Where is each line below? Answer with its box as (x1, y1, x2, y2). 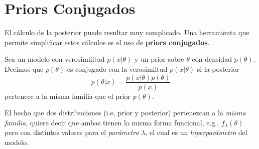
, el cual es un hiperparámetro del (145, 127, 247, 137)
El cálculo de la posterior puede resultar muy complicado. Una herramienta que (5, 27, 249, 38)
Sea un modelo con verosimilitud (5, 54, 105, 64)
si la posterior (197, 63, 239, 74)
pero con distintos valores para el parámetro (5, 127, 139, 137)
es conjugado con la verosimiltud (67, 63, 168, 74)
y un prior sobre (134, 54, 184, 64)
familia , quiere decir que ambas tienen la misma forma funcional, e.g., (5, 117, 219, 127)
